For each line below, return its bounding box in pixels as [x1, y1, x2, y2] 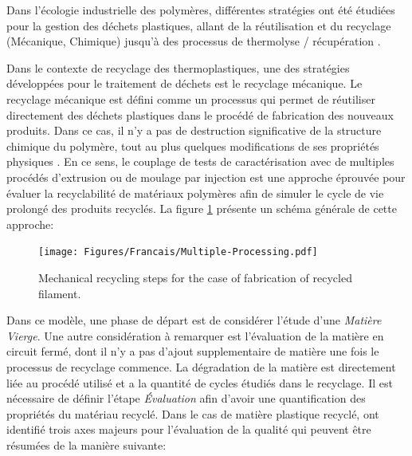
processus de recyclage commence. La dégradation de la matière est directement [6, 358, 396, 375]
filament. [38, 285, 81, 301]
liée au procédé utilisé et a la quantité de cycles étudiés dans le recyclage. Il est [6, 374, 393, 391]
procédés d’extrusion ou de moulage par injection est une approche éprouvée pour [6, 168, 406, 185]
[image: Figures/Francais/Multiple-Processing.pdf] [38, 246, 318, 258]
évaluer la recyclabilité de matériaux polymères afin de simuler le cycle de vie [6, 184, 384, 201]
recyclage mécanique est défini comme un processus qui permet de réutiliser [6, 90, 375, 107]
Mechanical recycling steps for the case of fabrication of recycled [38, 269, 352, 285]
